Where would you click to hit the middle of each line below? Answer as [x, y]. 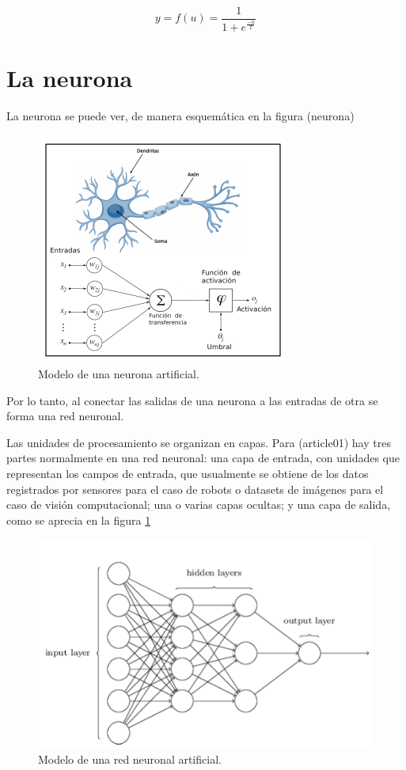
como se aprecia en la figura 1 [79, 520]
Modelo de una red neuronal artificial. [130, 759]
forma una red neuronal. [65, 416]
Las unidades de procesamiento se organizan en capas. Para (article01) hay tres [199, 442]
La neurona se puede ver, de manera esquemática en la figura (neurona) [180, 115]
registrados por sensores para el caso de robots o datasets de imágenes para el [195, 489]
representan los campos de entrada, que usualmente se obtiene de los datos [188, 473]
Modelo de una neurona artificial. [119, 373]
